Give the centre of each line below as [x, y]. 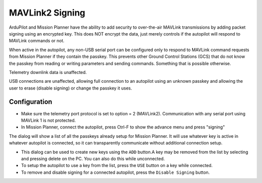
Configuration [31, 102]
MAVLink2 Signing [47, 13]
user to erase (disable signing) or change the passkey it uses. [70, 88]
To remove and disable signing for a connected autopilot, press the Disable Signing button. [115, 172]
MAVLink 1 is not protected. [49, 120]
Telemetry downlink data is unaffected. [48, 72]
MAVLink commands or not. [37, 41]
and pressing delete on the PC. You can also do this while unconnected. [93, 159]
